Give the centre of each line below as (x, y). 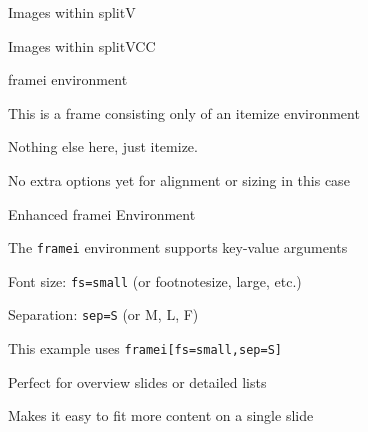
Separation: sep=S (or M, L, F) (103, 314)
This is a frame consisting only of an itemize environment (184, 112)
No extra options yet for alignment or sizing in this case (179, 179)
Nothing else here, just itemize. (103, 146)
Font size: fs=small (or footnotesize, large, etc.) (155, 280)
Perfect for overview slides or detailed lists (137, 381)
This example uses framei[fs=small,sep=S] (145, 348)
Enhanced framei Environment (102, 213)
